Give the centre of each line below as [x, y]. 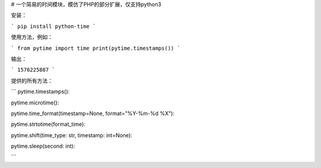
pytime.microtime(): [35, 102]
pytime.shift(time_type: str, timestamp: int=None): [72, 135]
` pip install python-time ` [53, 26]
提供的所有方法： [32, 81]
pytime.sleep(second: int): [43, 146]
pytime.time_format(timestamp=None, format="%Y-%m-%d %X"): [93, 113]
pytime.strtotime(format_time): [48, 124]
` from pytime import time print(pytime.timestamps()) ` [96, 48]
